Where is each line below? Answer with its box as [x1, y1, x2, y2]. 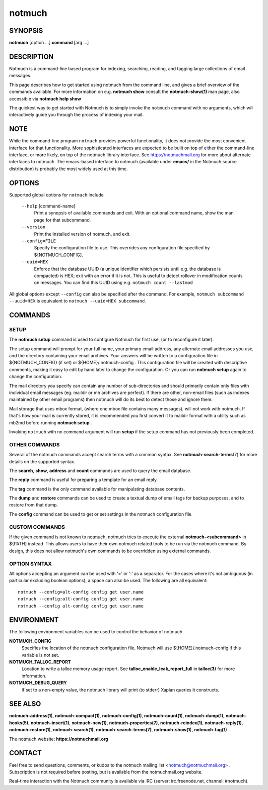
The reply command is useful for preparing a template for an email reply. [9, 477, 158, 483]
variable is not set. [21, 652, 60, 658]
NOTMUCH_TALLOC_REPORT [9, 659, 71, 665]
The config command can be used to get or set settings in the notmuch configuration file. [9, 511, 193, 517]
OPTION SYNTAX [9, 560, 52, 567]
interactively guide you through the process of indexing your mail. [9, 112, 144, 118]
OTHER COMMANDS [9, 441, 60, 448]
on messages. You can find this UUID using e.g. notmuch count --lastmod [34, 280, 193, 286]
